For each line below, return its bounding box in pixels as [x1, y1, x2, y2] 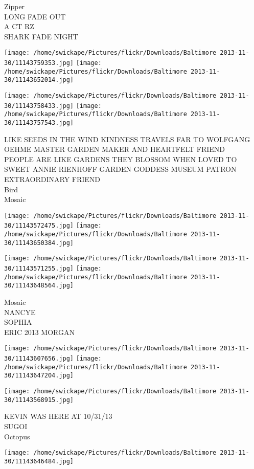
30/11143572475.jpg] [4, 222, 74, 230]
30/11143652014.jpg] [4, 76, 74, 84]
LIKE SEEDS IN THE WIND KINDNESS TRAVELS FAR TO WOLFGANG [4, 133, 250, 144]
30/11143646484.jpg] [4, 457, 74, 465]
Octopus [4, 431, 30, 441]
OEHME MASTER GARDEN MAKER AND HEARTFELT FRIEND [4, 144, 225, 154]
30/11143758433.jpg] [4, 102, 74, 109]
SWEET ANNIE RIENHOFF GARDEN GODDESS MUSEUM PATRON [4, 164, 237, 174]
